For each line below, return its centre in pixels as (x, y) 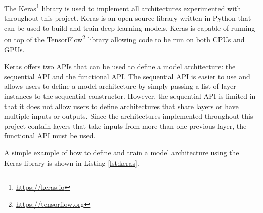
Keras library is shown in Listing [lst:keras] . (72, 162)
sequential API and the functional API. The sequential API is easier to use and (127, 76)
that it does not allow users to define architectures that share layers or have (121, 106)
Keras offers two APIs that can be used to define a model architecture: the (120, 66)
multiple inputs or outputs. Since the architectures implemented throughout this (129, 116)
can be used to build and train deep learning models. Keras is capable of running (130, 28)
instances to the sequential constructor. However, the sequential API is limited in (130, 96)
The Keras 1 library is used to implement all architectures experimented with (123, 7)
